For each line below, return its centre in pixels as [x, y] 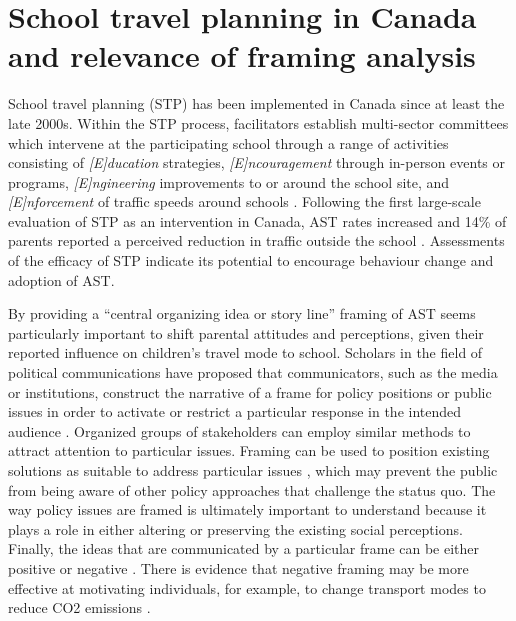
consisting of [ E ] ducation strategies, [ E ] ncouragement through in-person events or [257, 162]
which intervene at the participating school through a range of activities [228, 142]
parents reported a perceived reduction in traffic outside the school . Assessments [256, 240]
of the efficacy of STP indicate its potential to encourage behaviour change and [251, 260]
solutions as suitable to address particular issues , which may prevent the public [253, 470]
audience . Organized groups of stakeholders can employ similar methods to [239, 430]
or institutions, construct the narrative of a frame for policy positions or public [250, 391]
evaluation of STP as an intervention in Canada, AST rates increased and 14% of [257, 220]
